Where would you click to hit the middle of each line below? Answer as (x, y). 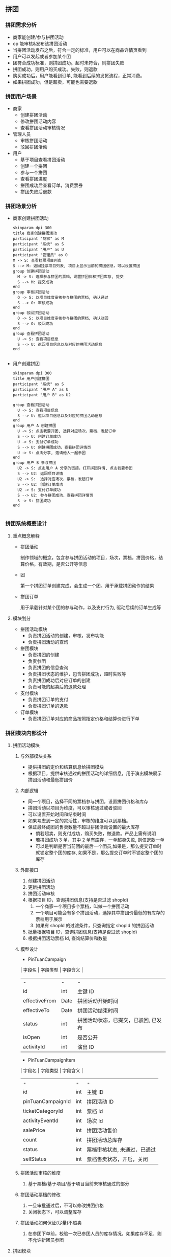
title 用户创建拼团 (31, 379)
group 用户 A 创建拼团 (34, 426)
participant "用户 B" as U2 (42, 395)
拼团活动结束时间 (98, 1011)
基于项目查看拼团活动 (42, 160)
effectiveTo (36, 1010)
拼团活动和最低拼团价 (50, 779)
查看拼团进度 (34, 178)
